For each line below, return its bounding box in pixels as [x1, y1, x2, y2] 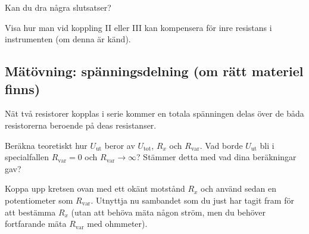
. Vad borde [199, 139, 243, 151]
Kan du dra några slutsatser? [5, 1, 111, 13]
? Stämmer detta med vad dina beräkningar [136, 151, 296, 163]
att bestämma [5, 205, 56, 218]
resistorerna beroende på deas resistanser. [5, 118, 157, 131]
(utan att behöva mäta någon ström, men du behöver [71, 205, 266, 218]
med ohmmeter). [87, 217, 148, 230]
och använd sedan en [201, 182, 276, 195]
